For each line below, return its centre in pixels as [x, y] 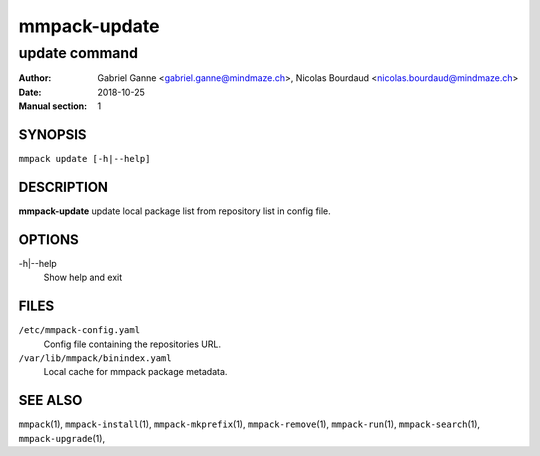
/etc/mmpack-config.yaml [79, 330]
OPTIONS [48, 239]
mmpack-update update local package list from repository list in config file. [175, 211]
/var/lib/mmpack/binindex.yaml [95, 358]
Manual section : [53, 106]
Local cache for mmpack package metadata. [135, 372]
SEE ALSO [50, 400]
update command [78, 53]
